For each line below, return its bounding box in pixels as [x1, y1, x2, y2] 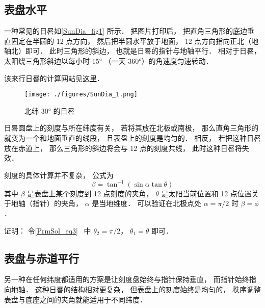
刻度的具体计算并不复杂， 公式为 [4, 169, 114, 180]
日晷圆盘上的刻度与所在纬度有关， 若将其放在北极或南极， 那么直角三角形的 [4, 122, 259, 133]
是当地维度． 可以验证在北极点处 [92, 198, 201, 209]
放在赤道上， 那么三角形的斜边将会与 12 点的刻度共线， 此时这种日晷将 [4, 142, 242, 153]
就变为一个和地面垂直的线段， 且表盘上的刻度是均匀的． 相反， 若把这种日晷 [4, 133, 261, 143]
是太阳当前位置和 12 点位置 [161, 188, 252, 198]
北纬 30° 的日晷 [24, 105, 75, 116]
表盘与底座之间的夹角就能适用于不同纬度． [4, 294, 147, 304]
